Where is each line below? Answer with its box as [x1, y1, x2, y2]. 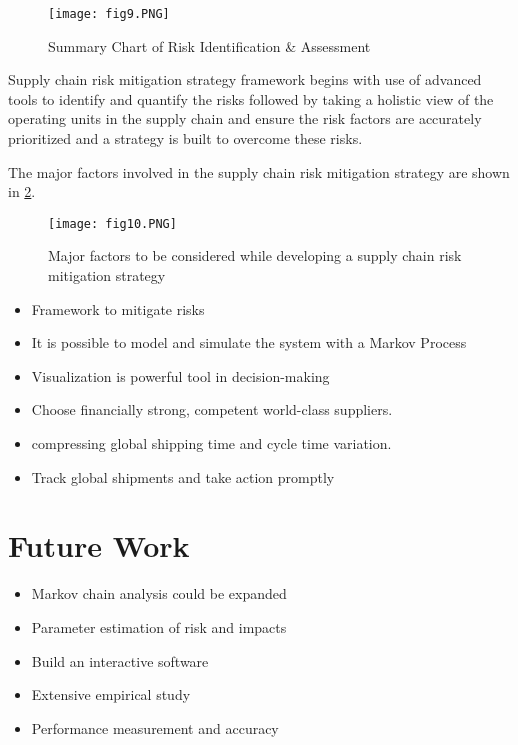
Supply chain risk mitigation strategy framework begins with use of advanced [8, 69, 482, 90]
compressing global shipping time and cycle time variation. [31, 433, 392, 454]
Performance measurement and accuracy [31, 717, 279, 738]
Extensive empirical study [31, 684, 191, 705]
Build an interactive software [31, 650, 209, 671]
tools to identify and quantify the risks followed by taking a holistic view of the [8, 88, 494, 109]
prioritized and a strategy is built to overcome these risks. [8, 128, 363, 149]
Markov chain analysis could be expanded [31, 583, 287, 604]
